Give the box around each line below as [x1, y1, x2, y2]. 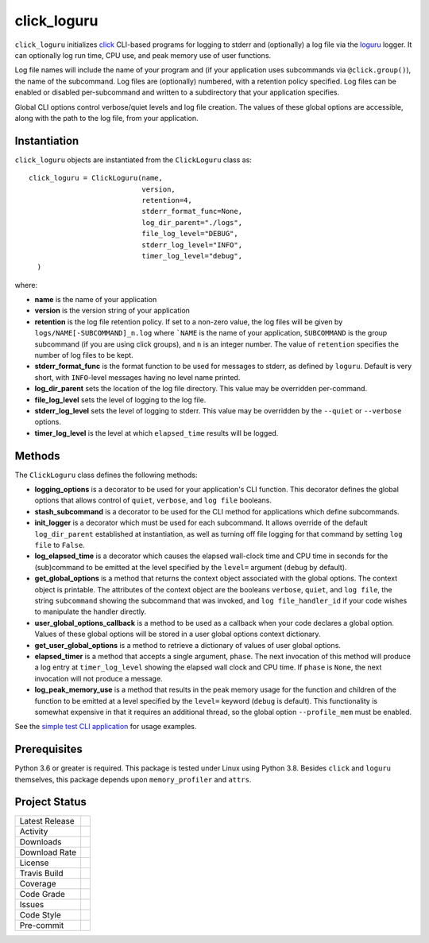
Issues [19, 899, 44, 910]
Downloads [19, 836, 62, 848]
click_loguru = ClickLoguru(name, [29, 173, 163, 183]
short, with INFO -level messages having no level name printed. [34, 372, 241, 382]
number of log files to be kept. [34, 351, 134, 360]
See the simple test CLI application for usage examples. [14, 722, 197, 732]
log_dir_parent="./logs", [141, 218, 242, 227]
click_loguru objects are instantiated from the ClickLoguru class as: [14, 155, 252, 165]
